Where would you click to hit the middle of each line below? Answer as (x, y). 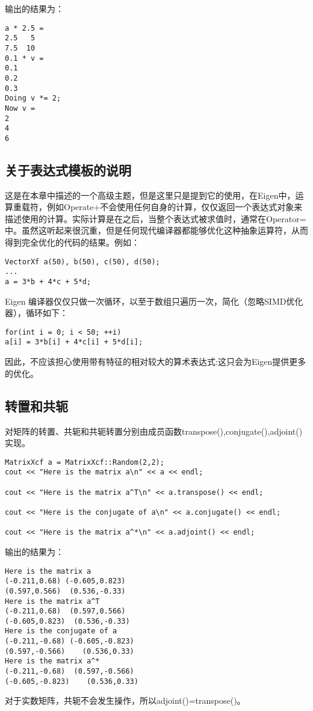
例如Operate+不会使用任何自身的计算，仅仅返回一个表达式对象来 (175, 207)
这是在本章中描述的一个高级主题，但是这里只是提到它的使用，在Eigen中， (150, 195)
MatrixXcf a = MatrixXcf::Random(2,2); (85, 462)
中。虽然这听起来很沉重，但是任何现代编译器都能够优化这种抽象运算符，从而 (156, 230)
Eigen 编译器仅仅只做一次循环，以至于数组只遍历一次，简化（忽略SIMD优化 (154, 301)
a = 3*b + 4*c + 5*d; (48, 281)
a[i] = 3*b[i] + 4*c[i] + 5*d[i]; (74, 342)
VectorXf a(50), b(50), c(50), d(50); (82, 262)
